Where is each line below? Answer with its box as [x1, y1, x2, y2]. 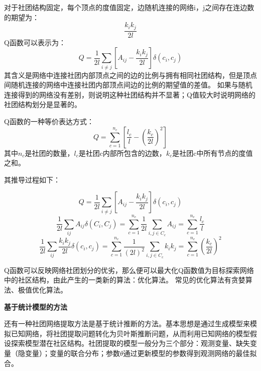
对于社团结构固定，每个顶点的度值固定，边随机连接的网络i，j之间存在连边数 [4, 2, 254, 12]
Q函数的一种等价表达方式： [4, 116, 94, 126]
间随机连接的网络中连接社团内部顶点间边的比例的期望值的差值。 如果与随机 [4, 79, 252, 90]
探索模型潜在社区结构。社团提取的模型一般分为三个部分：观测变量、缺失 [11, 338, 250, 348]
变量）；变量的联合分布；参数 [25, 348, 120, 358]
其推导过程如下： [4, 174, 60, 184]
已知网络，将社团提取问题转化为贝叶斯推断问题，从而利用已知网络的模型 [11, 328, 250, 338]
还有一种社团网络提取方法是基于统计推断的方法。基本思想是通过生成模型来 [4, 318, 250, 329]
